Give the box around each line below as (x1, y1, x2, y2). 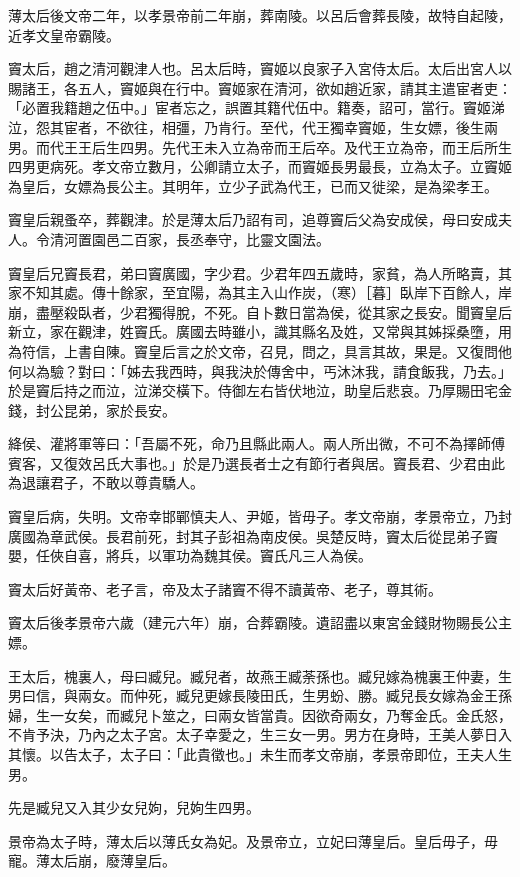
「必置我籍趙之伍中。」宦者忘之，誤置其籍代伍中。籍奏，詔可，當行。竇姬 (8, 97, 491, 118)
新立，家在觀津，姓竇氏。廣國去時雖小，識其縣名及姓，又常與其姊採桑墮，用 (8, 321, 512, 342)
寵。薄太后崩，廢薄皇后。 (8, 850, 176, 871)
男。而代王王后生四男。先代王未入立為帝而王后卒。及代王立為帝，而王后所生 (8, 136, 512, 157)
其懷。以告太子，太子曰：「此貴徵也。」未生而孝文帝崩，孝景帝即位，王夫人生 (8, 744, 512, 764)
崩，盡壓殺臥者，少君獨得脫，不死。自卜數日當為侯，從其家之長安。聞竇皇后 (8, 301, 512, 322)
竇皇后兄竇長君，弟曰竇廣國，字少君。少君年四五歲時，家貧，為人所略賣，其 (8, 262, 512, 283)
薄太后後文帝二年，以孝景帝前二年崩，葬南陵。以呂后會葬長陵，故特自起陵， (8, 5, 512, 25)
